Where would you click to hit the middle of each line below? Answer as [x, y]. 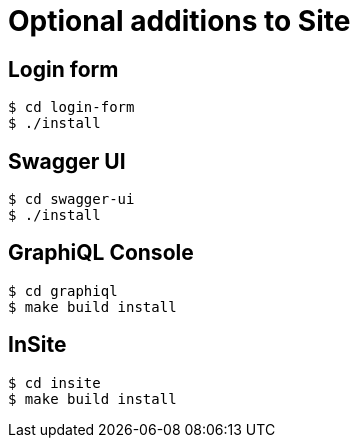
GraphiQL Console [101, 253]
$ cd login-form [71, 107]
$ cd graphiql [63, 290]
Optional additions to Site [179, 21]
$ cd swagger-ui [71, 199]
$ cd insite [54, 382]
